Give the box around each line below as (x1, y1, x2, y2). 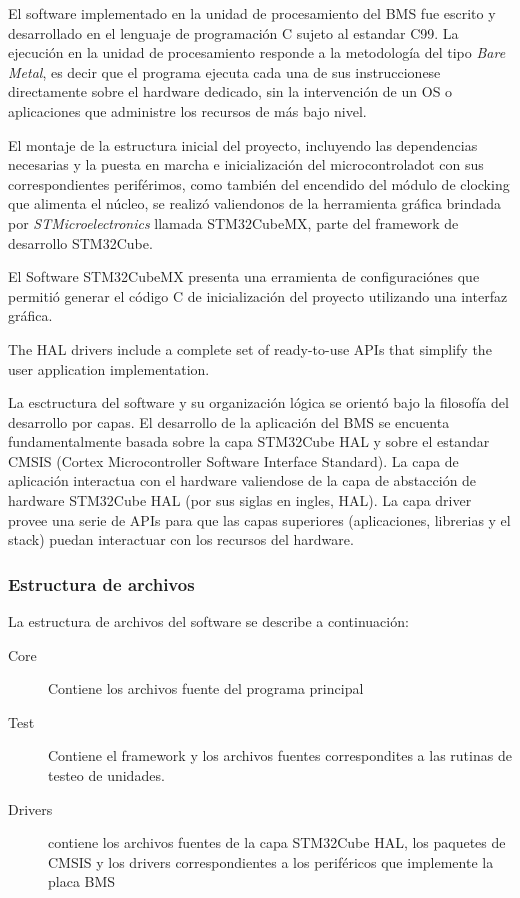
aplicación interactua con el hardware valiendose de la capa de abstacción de (8, 470, 477, 491)
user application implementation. (8, 358, 210, 379)
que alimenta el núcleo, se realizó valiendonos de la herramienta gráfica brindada (8, 193, 502, 214)
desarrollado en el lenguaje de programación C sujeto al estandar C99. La (8, 22, 459, 43)
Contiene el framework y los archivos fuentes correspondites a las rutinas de (48, 745, 512, 766)
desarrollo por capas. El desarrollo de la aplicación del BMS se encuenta (8, 411, 450, 432)
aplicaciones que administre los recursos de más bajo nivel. (8, 100, 367, 121)
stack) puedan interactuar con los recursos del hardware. (8, 529, 354, 550)
